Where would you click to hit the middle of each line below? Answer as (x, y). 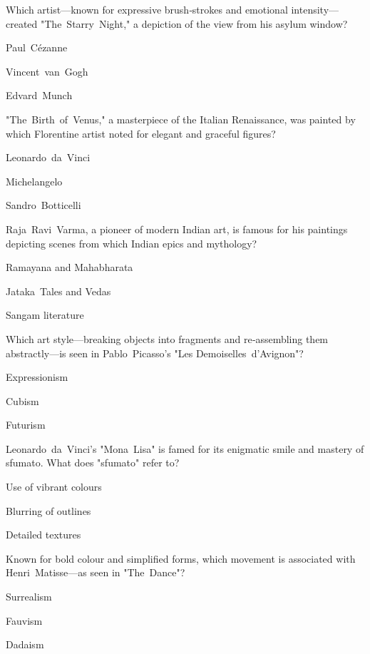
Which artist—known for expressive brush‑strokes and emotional (147, 9)
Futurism (26, 425)
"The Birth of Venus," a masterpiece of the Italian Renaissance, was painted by (181, 119)
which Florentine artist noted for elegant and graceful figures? (141, 133)
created (22, 23)
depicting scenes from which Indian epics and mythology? (132, 243)
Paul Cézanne (37, 47)
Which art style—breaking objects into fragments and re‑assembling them (167, 338)
